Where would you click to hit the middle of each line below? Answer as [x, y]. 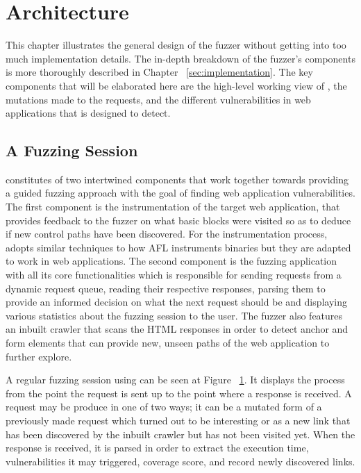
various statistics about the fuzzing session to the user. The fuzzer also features [174, 315]
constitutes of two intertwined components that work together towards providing [177, 179]
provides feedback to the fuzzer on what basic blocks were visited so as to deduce [178, 220]
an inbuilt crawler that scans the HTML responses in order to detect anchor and [177, 329]
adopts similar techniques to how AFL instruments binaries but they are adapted [178, 247]
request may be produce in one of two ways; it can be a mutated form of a [164, 407]
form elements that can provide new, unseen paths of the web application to [168, 343]
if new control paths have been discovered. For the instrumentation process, [167, 234]
